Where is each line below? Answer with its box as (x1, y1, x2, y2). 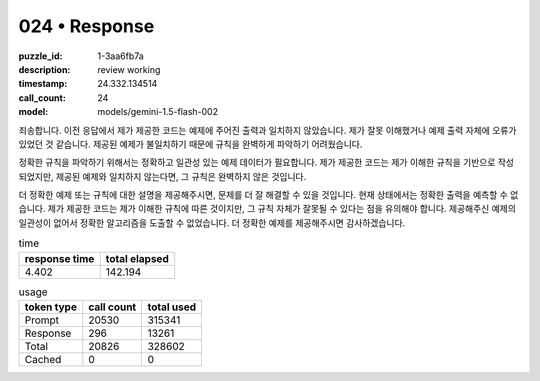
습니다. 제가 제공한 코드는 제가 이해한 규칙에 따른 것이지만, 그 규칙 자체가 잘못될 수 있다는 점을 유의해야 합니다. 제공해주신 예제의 (18, 203, 517, 215)
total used (147, 300, 197, 314)
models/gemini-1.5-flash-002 (97, 106, 219, 118)
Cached (24, 352, 62, 366)
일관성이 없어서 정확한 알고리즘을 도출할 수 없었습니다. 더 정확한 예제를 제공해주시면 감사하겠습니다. (18, 216, 406, 229)
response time (24, 251, 95, 265)
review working (97, 63, 161, 75)
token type (24, 300, 77, 314)
